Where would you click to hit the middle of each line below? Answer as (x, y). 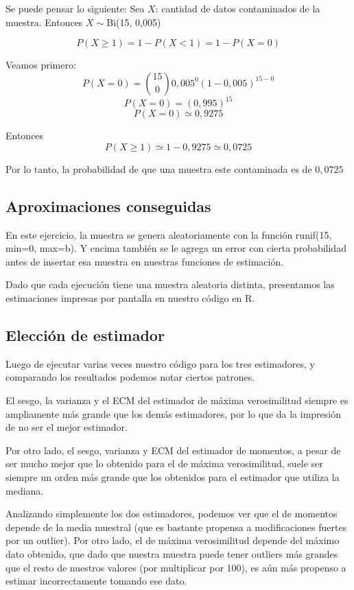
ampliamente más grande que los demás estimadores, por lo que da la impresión (174, 413)
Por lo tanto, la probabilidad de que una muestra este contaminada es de (159, 168)
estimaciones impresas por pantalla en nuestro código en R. (130, 298)
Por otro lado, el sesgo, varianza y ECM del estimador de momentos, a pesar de (173, 450)
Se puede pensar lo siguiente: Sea (75, 8)
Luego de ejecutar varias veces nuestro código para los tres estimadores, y (160, 363)
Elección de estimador (85, 335)
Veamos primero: (41, 65)
